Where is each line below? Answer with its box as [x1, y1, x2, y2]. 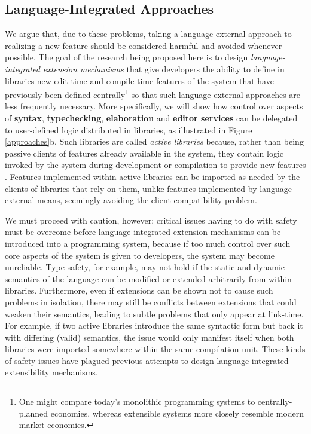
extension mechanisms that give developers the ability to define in [42, 62, 285, 75]
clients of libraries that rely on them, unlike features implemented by [5, 182, 257, 194]
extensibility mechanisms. [5, 366, 98, 378]
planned [19, 407, 48, 419]
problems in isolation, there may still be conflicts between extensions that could [5, 295, 297, 308]
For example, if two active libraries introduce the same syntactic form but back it [5, 319, 303, 332]
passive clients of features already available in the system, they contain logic [5, 146, 284, 159]
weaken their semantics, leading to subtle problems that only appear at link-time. [5, 307, 304, 320]
